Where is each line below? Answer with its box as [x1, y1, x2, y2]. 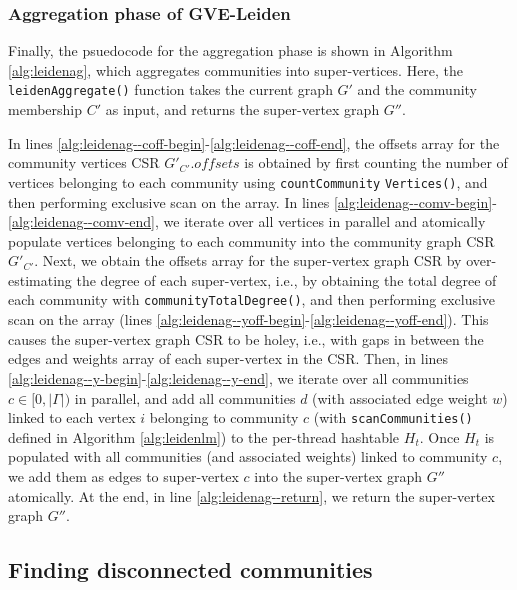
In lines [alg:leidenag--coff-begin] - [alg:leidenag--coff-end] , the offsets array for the [8, 132, 500, 153]
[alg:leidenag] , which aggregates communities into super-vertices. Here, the [8, 59, 464, 80]
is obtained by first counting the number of [244, 152, 508, 173]
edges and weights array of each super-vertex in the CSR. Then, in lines [8, 348, 449, 369]
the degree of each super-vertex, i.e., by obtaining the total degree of [76, 269, 497, 290]
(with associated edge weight [312, 387, 488, 408]
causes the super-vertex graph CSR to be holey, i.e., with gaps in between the [8, 328, 484, 349]
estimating [8, 269, 72, 290]
